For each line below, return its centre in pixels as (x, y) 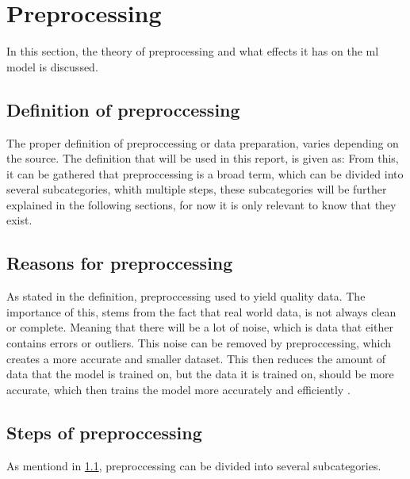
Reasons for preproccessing (120, 263)
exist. (19, 220)
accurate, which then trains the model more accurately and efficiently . (178, 389)
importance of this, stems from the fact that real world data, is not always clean (201, 311)
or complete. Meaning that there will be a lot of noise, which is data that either (200, 327)
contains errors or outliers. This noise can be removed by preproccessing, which (199, 343)
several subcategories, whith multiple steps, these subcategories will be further (197, 189)
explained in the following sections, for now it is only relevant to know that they (201, 204)
